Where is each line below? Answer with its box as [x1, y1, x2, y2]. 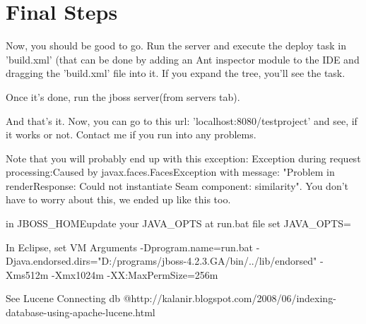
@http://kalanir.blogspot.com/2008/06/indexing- [123, 291, 336, 306]
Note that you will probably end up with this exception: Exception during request [6, 150, 361, 165]
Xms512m [6, 267, 49, 282]
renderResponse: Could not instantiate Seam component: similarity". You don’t [6, 178, 348, 193]
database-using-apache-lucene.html [6, 305, 155, 320]
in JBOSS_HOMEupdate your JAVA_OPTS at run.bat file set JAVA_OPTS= [6, 216, 351, 231]
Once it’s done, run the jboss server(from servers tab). [6, 89, 240, 104]
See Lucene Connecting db [6, 291, 120, 306]
